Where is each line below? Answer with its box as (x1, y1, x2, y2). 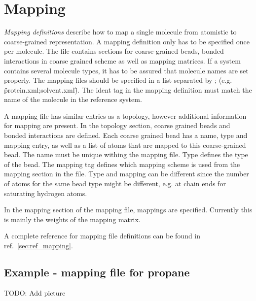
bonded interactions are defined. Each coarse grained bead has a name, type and (4, 130, 248, 140)
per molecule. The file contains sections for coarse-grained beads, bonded (4, 46, 224, 56)
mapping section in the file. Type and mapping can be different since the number (4, 168, 249, 179)
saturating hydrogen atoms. (4, 188, 87, 198)
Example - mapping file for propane (4, 264, 190, 279)
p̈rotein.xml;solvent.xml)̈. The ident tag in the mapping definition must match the (4, 84, 252, 95)
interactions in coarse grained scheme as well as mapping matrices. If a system (4, 55, 241, 66)
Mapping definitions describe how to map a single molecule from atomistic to (4, 27, 237, 37)
